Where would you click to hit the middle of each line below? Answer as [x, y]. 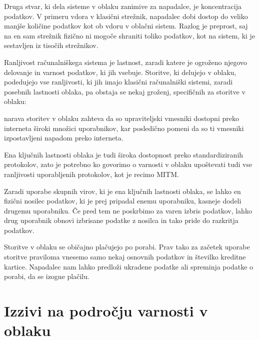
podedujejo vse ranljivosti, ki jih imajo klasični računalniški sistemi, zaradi [118, 82]
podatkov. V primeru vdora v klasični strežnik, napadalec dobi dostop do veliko [126, 16]
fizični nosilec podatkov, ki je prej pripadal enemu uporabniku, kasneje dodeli [123, 201]
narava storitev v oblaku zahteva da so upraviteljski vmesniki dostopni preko [121, 118]
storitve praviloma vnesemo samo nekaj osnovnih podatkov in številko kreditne [125, 257]
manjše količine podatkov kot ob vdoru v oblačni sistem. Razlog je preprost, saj [126, 26]
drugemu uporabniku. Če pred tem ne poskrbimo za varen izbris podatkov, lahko [128, 210]
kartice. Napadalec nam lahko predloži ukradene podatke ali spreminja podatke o [129, 266]
